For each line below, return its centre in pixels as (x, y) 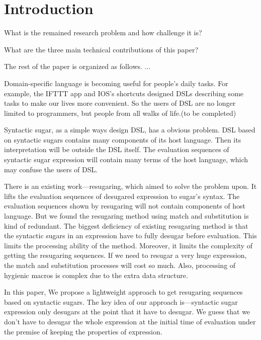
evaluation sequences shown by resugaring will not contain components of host (125, 206)
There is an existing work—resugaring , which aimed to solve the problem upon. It (130, 186)
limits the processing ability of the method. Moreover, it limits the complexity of (128, 245)
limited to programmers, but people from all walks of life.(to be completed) (120, 113)
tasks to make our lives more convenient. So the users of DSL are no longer (120, 103)
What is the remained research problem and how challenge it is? (103, 32)
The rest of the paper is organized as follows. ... (77, 66)
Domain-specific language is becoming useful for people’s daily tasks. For (116, 83)
